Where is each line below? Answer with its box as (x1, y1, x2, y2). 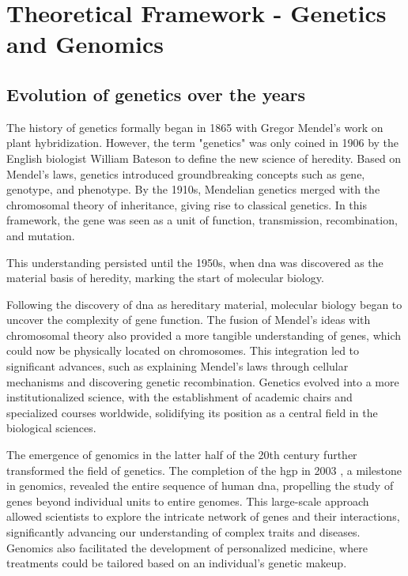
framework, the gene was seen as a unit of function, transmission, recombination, (6, 212, 398, 228)
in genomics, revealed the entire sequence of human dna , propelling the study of (6, 477, 394, 494)
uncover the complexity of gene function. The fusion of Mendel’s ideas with (6, 311, 371, 328)
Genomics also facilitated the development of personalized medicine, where (6, 539, 368, 555)
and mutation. (6, 227, 75, 243)
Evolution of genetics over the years (6, 81, 306, 106)
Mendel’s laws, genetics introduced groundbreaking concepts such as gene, (6, 165, 365, 182)
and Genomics (6, 28, 164, 60)
